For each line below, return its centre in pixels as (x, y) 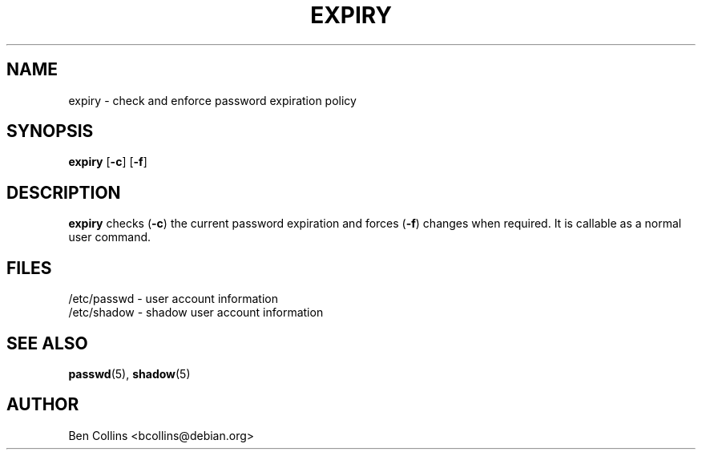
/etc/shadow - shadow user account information (196, 313)
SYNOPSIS (50, 131)
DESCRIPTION (64, 192)
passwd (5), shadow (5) (129, 373)
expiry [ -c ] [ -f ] (108, 162)
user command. (110, 237)
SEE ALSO (47, 343)
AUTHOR (43, 405)
